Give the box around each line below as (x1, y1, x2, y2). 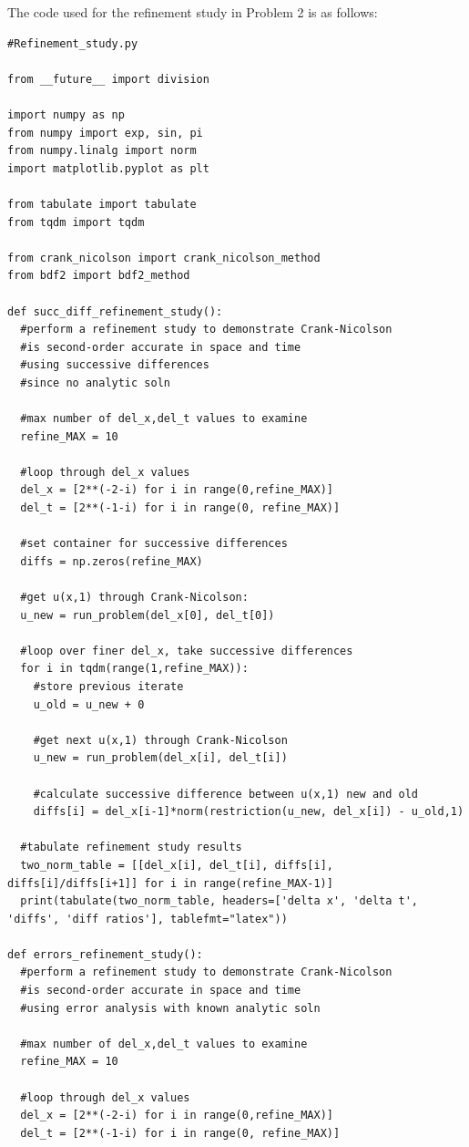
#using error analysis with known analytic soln (20, 1001, 321, 1015)
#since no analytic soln (20, 376, 170, 389)
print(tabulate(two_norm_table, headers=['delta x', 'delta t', (20, 894, 419, 908)
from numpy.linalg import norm (7, 144, 197, 158)
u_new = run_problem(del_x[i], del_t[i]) (33, 751, 288, 765)
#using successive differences (20, 358, 209, 372)
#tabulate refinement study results (20, 841, 242, 854)
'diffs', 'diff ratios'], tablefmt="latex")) (7, 912, 288, 925)
